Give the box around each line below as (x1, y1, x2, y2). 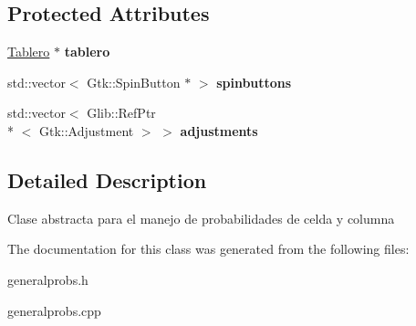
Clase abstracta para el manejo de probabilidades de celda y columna (7, 208, 395, 227)
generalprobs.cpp (7, 300, 101, 320)
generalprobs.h (7, 269, 88, 289)
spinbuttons (216, 72, 292, 91)
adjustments (180, 121, 258, 140)
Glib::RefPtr (87, 103, 156, 122)
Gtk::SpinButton (87, 72, 181, 91)
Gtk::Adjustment (38, 121, 134, 140)
